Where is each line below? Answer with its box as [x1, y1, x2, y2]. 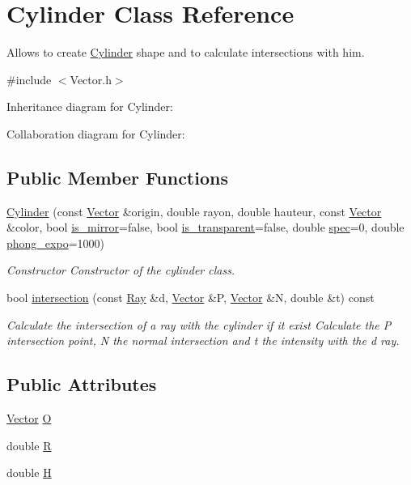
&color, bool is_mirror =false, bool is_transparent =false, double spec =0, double [6, 219, 405, 236]
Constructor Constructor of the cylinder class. [6, 262, 235, 279]
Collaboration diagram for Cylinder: [6, 125, 185, 142]
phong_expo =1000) [6, 234, 104, 251]
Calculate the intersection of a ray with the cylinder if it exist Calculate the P [6, 316, 392, 333]
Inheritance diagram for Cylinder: [6, 98, 173, 115]
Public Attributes [6, 372, 157, 397]
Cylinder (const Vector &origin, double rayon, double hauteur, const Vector [6, 202, 382, 219]
